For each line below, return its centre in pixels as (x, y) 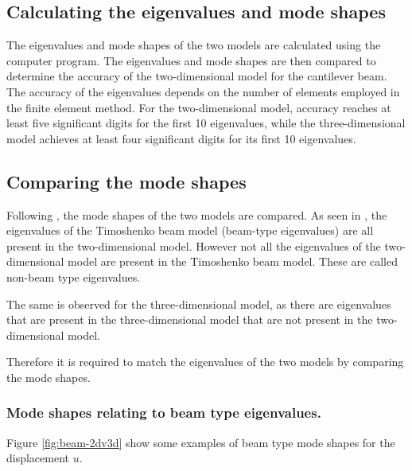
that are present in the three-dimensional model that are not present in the (190, 319)
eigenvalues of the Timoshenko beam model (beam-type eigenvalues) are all (190, 230)
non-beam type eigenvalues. (74, 276)
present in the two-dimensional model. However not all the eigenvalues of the (194, 245)
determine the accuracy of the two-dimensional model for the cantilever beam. (197, 76)
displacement (38, 458)
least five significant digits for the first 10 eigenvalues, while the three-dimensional (206, 123)
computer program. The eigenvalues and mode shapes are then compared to (191, 60)
